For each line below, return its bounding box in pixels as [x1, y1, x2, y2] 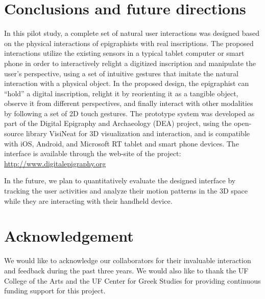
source [4, 128, 24, 139]
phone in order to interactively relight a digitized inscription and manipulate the [4, 57, 256, 68]
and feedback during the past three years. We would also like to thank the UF [4, 265, 249, 275]
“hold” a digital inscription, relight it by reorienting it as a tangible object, [4, 88, 238, 98]
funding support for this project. [4, 285, 106, 296]
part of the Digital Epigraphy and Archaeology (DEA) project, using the [4, 118, 232, 129]
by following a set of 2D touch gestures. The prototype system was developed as [4, 108, 255, 118]
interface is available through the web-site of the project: [4, 148, 181, 159]
